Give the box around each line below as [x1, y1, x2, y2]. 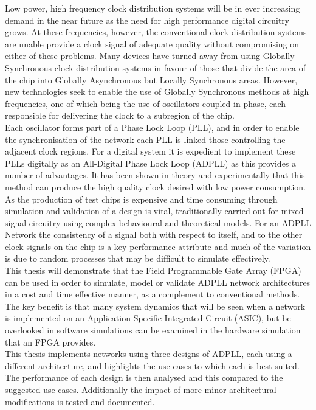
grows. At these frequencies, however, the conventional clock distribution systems [5, 26, 307, 38]
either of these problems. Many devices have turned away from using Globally [5, 49, 295, 62]
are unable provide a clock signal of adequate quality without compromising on [5, 37, 300, 50]
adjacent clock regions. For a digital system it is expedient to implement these [5, 145, 296, 158]
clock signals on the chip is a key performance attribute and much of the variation [5, 240, 311, 252]
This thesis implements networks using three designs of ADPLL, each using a [5, 347, 292, 360]
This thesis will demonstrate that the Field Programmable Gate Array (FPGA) [5, 264, 301, 277]
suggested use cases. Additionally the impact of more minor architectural [5, 383, 276, 395]
